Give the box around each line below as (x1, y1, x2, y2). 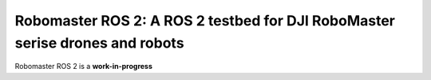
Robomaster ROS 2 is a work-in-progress (14, 62, 153, 71)
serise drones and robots (14, 34, 184, 51)
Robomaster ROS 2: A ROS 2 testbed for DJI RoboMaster (14, 12, 395, 29)
